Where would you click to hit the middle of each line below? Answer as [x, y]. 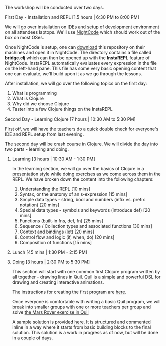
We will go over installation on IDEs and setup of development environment [82, 27]
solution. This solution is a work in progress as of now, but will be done [85, 333]
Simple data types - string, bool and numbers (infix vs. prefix [82, 200]
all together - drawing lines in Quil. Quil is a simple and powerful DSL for [86, 277]
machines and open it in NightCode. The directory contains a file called [78, 52]
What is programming [35, 93]
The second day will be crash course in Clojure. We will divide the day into [82, 144]
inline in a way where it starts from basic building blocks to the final [82, 327]
